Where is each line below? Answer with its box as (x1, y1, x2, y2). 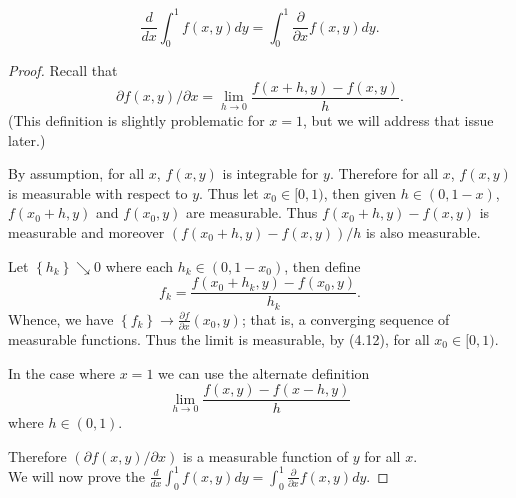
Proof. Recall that (8, 60, 118, 81)
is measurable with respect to (8, 182, 188, 203)
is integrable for (222, 163, 319, 184)
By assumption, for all (8, 163, 145, 184)
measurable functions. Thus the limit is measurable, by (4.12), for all (8, 328, 430, 349)
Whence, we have (8, 308, 114, 329)
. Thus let (199, 182, 259, 203)
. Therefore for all (329, 163, 439, 184)
